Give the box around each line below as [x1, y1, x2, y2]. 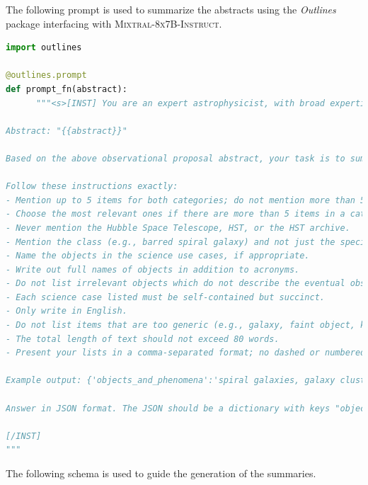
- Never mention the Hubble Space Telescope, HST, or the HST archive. [6, 222, 350, 233]
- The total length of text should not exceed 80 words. [6, 333, 280, 344]
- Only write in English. [6, 306, 127, 316]
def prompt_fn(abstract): [6, 84, 127, 94]
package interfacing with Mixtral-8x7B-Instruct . [6, 16, 222, 30]
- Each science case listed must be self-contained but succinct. [6, 292, 326, 302]
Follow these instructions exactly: [6, 181, 178, 192]
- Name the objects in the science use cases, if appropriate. [6, 251, 310, 261]
